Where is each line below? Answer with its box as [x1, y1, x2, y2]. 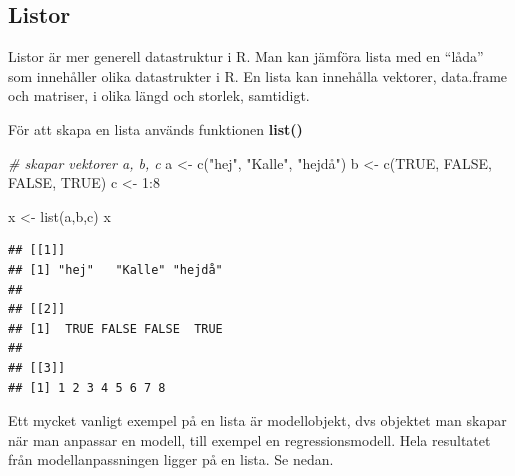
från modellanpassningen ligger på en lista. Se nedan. [8, 449, 334, 470]
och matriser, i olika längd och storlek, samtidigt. [8, 85, 310, 106]
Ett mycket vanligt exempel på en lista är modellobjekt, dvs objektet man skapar [8, 410, 507, 431]
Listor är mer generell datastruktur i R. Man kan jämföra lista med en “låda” [8, 46, 484, 67]
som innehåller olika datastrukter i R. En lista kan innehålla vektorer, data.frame [8, 65, 508, 86]
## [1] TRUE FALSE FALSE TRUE [8, 321, 223, 336]
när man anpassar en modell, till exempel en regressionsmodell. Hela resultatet [8, 429, 491, 450]
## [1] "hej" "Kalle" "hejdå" [8, 262, 223, 277]
